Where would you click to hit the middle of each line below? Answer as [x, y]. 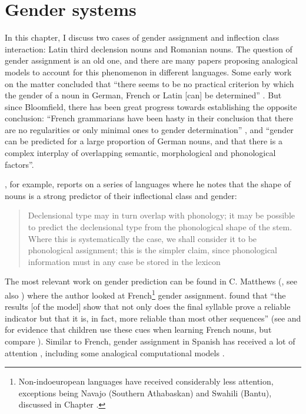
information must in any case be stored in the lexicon [124, 261]
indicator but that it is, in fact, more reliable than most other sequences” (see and [153, 318]
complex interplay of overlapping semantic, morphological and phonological [140, 153]
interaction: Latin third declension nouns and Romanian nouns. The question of [149, 49]
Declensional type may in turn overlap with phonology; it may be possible [161, 215]
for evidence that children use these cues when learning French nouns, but [138, 329]
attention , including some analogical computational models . [115, 352]
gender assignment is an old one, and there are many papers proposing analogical [151, 60]
